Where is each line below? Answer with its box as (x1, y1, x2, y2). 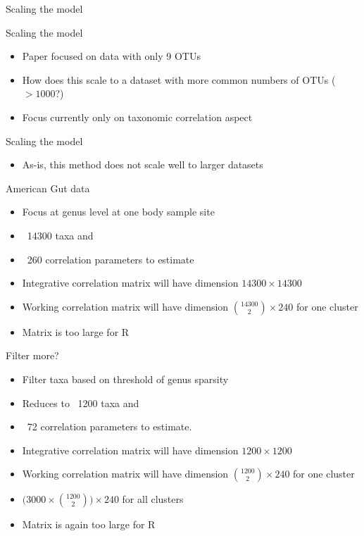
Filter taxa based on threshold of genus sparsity (22, 371, 229, 386)
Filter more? (6, 348, 59, 363)
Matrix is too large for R (22, 324, 130, 339)
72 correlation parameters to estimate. (27, 419, 192, 434)
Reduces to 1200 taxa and (22, 395, 139, 410)
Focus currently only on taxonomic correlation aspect (22, 109, 253, 124)
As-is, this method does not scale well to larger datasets (22, 157, 263, 172)
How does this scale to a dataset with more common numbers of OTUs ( (22, 72, 336, 87)
